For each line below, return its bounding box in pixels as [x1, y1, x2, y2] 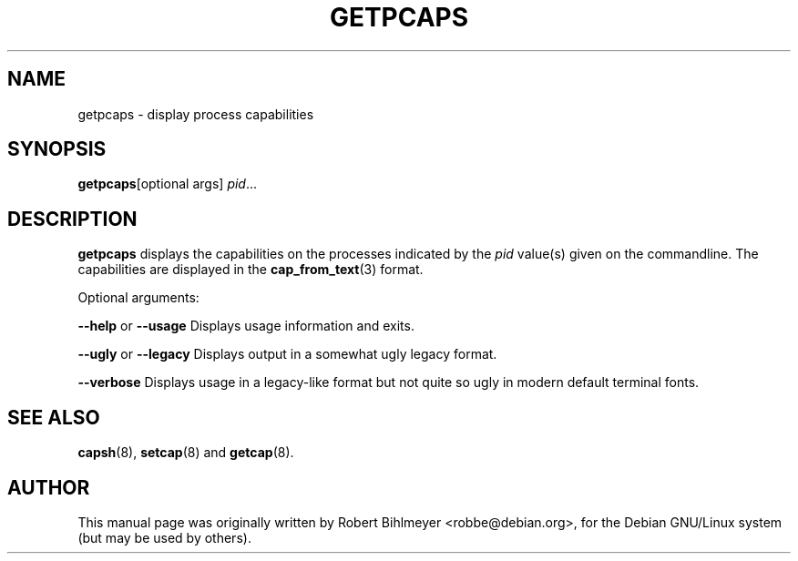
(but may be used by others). [77, 529, 251, 546]
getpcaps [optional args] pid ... [77, 176, 258, 192]
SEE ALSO [7, 405, 100, 429]
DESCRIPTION [7, 207, 138, 230]
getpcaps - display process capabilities [77, 106, 314, 122]
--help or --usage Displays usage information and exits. [77, 318, 414, 334]
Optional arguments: [77, 290, 199, 306]
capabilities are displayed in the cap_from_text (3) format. [77, 261, 424, 278]
